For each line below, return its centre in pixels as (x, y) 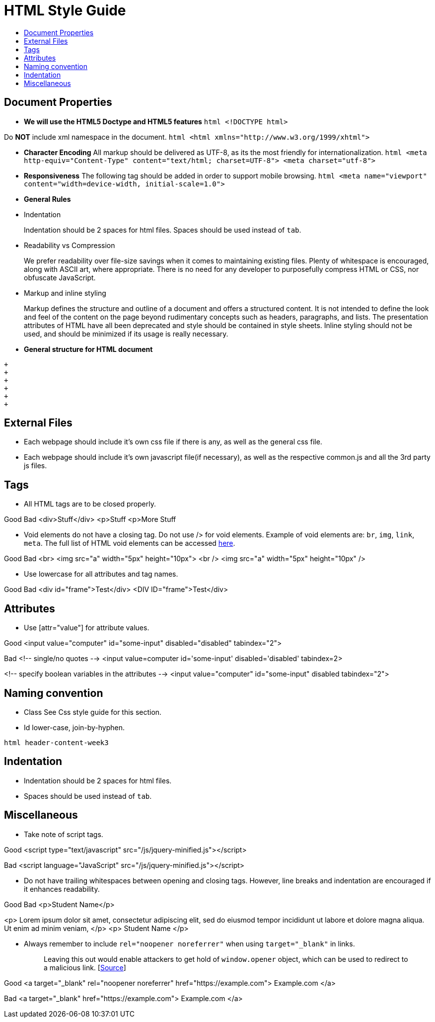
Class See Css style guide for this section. (93, 712)
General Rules (47, 199)
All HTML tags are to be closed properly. (90, 504)
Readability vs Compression (70, 245)
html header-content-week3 (56, 742)
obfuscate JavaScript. (60, 277)
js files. (36, 466)
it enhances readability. (62, 889)
